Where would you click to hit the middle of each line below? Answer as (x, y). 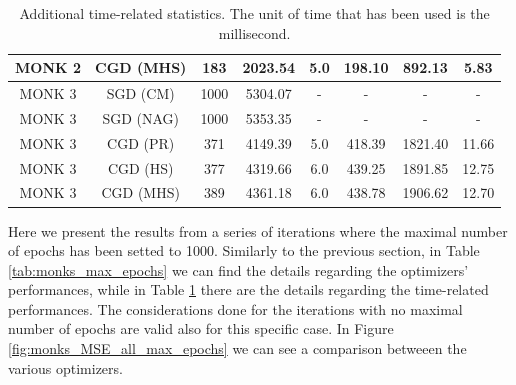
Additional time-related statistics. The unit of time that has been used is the (254, 13)
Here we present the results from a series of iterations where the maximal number (258, 230)
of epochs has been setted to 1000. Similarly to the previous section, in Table (244, 250)
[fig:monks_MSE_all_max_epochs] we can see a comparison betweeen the (237, 348)
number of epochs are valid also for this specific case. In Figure (201, 328)
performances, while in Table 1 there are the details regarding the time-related (248, 289)
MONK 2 (48, 67)
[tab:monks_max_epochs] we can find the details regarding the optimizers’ (238, 269)
